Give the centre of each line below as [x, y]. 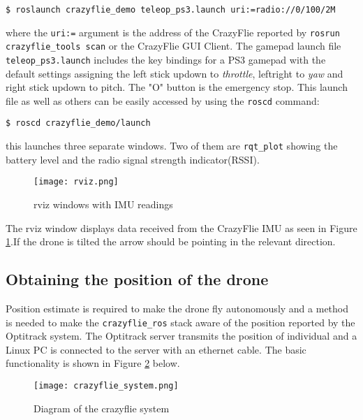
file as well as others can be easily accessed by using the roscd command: [163, 100]
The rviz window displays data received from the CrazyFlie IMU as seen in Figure [181, 227]
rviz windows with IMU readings [103, 204]
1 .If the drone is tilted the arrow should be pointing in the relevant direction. [171, 241]
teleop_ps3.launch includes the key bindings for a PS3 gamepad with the [166, 59]
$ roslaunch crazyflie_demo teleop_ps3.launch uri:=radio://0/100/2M [171, 10]
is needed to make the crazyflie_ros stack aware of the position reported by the [180, 322]
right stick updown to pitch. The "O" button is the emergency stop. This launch [177, 87]
